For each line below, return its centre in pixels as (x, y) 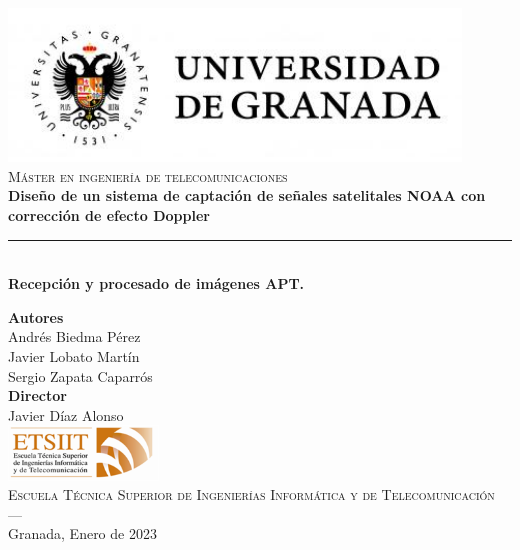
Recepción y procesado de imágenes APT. (156, 283)
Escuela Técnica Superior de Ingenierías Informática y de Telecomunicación (251, 494)
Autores (36, 316)
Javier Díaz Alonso (66, 414)
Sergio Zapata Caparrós (80, 375)
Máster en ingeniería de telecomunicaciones (148, 175)
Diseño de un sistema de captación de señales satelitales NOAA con (247, 195)
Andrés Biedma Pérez (74, 336)
